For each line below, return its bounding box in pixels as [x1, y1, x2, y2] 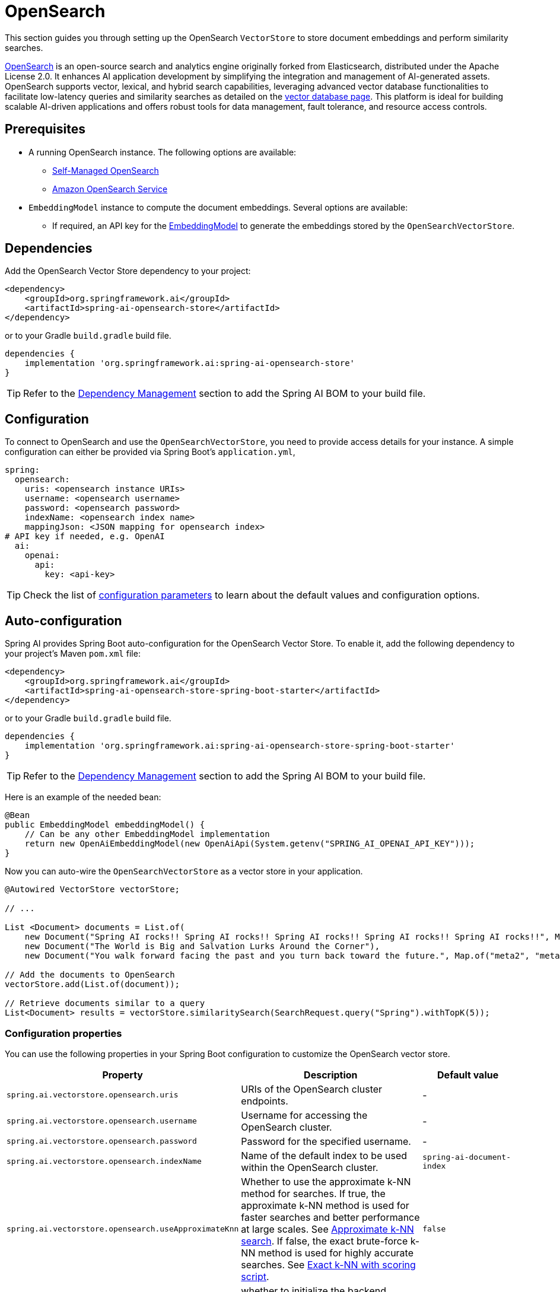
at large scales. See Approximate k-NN [241, 1223, 414, 1235]
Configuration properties [5, 1027, 122, 1039]
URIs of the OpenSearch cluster [241, 1083, 383, 1095]
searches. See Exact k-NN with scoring [241, 1258, 416, 1271]
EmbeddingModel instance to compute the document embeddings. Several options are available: [28, 202, 408, 212]
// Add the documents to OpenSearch [5, 970, 175, 980]
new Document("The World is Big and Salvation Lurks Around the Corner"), [24, 941, 380, 952]
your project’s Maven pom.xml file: [5, 648, 141, 659]
